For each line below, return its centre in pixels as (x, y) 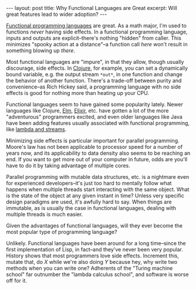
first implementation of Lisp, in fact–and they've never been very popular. (94, 249)
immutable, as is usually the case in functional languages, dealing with (91, 208)
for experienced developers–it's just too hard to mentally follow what (89, 183)
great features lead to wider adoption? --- (57, 14)
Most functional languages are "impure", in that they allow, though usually (95, 62)
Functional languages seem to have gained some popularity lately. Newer (94, 104)
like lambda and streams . (36, 129)
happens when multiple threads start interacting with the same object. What (98, 189)
